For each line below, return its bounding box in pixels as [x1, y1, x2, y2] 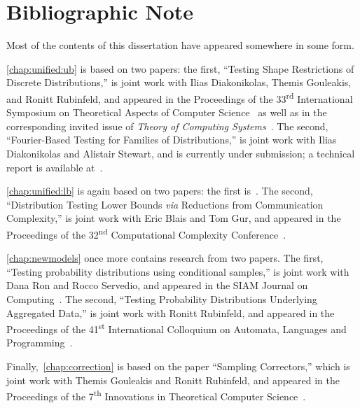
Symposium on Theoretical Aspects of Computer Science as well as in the [6, 105, 327, 120]
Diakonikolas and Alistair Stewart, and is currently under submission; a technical [6, 146, 355, 160]
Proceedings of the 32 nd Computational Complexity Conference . [6, 225, 286, 241]
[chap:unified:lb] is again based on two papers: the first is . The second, [6, 183, 313, 198]
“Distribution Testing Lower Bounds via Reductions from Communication [6, 197, 324, 211]
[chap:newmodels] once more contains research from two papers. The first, [6, 251, 324, 265]
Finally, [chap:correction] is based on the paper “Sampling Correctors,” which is [6, 358, 350, 373]
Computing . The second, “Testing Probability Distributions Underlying [6, 291, 317, 306]
